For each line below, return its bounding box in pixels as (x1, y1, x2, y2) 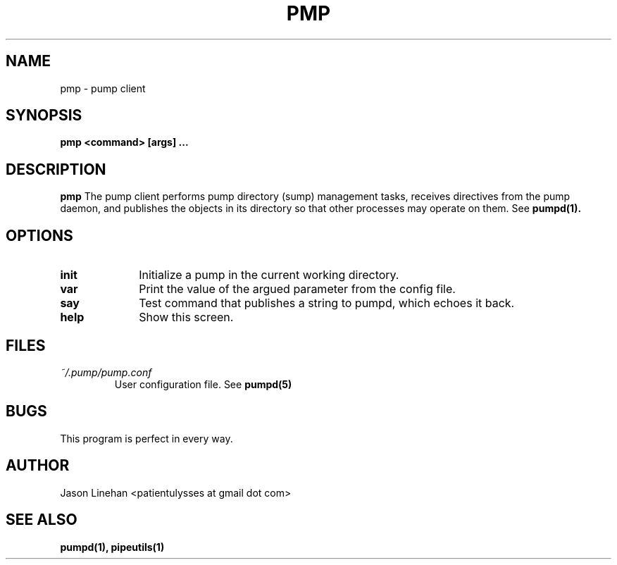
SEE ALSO (6, 511, 77, 529)
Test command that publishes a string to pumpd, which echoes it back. (139, 296, 515, 311)
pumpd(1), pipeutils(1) (60, 540, 165, 553)
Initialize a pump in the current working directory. (139, 268, 399, 282)
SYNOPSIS (6, 106, 82, 125)
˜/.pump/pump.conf (60, 366, 152, 378)
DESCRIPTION (6, 160, 106, 178)
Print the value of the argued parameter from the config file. (139, 282, 456, 297)
